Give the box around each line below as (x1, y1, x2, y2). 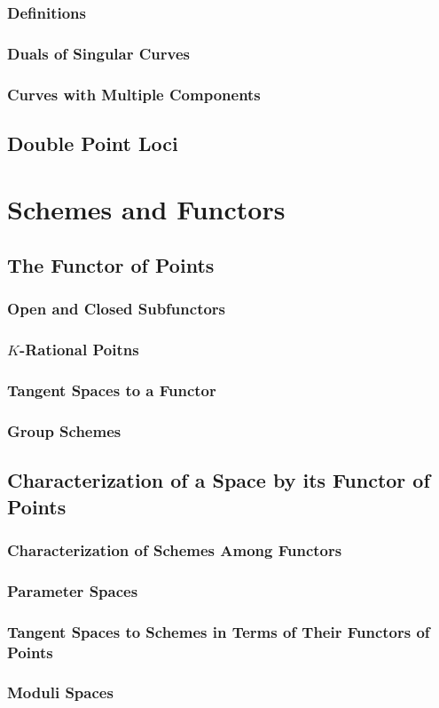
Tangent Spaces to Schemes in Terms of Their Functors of (7, 620, 430, 642)
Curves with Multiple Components (7, 83, 261, 105)
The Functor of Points (7, 251, 215, 279)
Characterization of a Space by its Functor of (7, 466, 430, 494)
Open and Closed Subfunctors (7, 298, 226, 320)
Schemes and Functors (7, 190, 286, 227)
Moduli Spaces (7, 681, 114, 704)
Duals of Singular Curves (7, 42, 190, 64)
